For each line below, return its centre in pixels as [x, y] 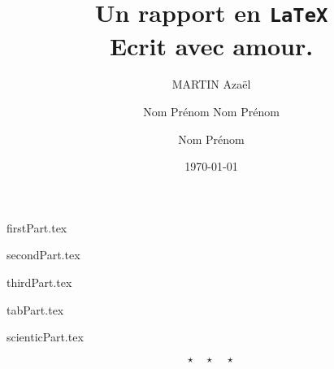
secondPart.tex [43, 255]
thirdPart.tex [39, 282]
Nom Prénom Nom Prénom [211, 112]
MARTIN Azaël [211, 84]
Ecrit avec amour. [211, 45]
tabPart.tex [35, 309]
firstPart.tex [37, 227]
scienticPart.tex [45, 337]
